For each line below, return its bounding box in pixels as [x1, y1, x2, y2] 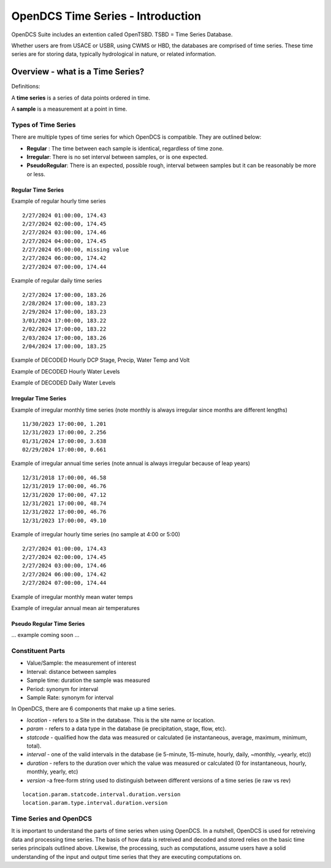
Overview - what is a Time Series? [11, 66, 145, 77]
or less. [26, 170, 45, 178]
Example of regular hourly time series [11, 197, 107, 205]
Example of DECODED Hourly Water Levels [11, 367, 120, 375]
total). [26, 742, 42, 749]
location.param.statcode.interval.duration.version [22, 791, 181, 798]
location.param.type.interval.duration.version [22, 799, 168, 807]
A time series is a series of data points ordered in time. [11, 94, 150, 101]
